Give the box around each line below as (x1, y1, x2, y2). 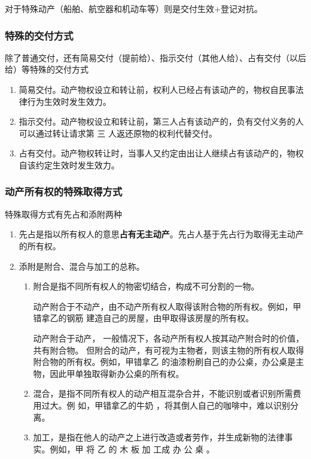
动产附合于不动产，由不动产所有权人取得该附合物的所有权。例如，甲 (33, 300, 301, 312)
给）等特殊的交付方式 (5, 63, 89, 76)
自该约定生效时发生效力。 (19, 158, 120, 171)
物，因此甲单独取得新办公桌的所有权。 (33, 367, 184, 379)
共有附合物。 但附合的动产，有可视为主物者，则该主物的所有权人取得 (33, 343, 304, 356)
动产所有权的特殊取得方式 (5, 184, 123, 199)
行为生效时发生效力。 (27, 95, 111, 107)
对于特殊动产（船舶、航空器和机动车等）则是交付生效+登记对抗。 (5, 2, 263, 14)
